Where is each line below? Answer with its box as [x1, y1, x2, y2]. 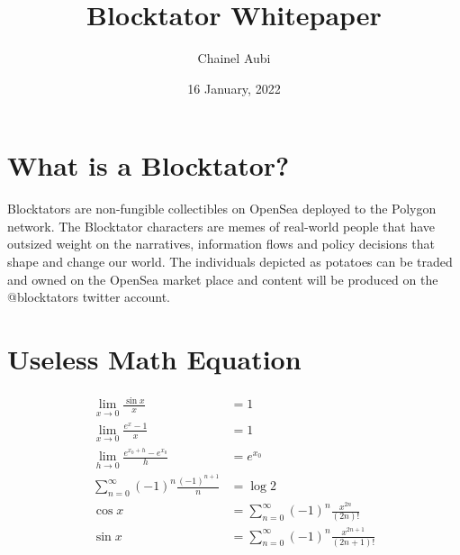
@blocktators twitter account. [7, 287, 170, 306]
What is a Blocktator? [7, 147, 290, 184]
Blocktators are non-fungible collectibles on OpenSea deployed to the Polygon [7, 199, 437, 218]
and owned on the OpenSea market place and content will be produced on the [7, 269, 438, 288]
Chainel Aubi [197, 49, 271, 68]
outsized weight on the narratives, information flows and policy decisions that [7, 234, 435, 253]
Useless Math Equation [7, 341, 302, 377]
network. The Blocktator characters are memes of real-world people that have [7, 216, 436, 235]
